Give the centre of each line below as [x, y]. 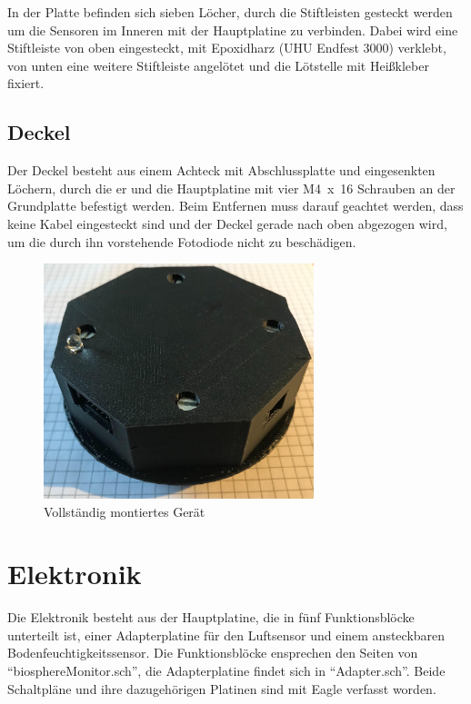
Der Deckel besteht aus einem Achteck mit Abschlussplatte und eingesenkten [221, 170]
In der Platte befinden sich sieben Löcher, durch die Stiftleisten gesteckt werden [230, 12]
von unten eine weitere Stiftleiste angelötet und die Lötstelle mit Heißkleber [218, 65]
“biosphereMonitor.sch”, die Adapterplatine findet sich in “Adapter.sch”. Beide [226, 671]
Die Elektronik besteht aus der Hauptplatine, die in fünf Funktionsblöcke [211, 617]
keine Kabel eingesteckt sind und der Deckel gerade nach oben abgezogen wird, [227, 223]
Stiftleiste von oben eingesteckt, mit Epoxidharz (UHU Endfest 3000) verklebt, [227, 48]
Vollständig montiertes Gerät [125, 511]
